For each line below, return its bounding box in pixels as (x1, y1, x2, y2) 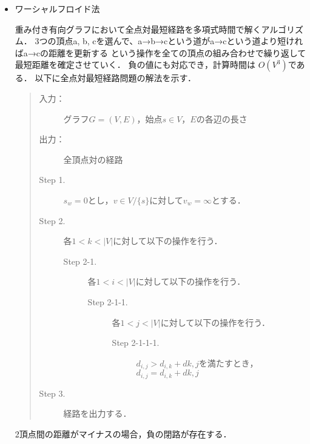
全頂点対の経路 (63, 153, 123, 165)
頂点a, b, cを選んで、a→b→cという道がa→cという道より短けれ (56, 35, 303, 47)
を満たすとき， (198, 356, 258, 369)
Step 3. (39, 386, 66, 399)
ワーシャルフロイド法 (15, 2, 100, 15)
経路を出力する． (63, 407, 132, 420)
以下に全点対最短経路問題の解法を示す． (35, 71, 196, 84)
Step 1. (39, 173, 66, 186)
